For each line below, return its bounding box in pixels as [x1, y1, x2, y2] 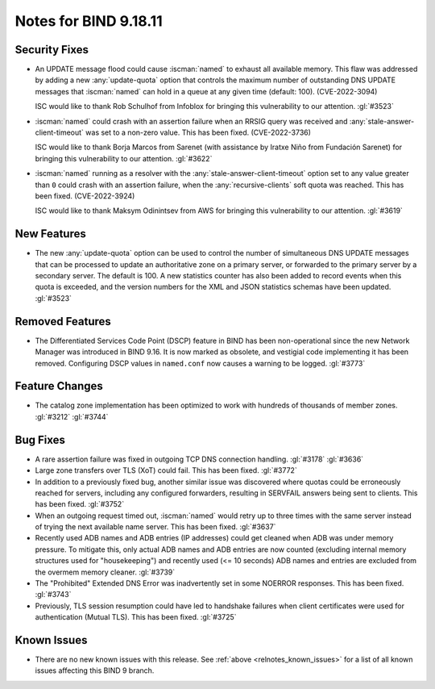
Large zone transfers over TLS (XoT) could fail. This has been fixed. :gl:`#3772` [35, 466, 297, 475]
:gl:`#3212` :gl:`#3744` [35, 411, 109, 421]
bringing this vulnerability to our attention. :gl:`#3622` [35, 153, 213, 163]
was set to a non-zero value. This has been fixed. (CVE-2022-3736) [85, 127, 312, 137]
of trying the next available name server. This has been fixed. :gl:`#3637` [35, 522, 276, 532]
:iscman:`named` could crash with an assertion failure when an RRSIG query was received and [35, 116, 348, 126]
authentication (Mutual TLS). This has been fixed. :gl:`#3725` [35, 612, 237, 622]
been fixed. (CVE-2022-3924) [35, 190, 135, 201]
